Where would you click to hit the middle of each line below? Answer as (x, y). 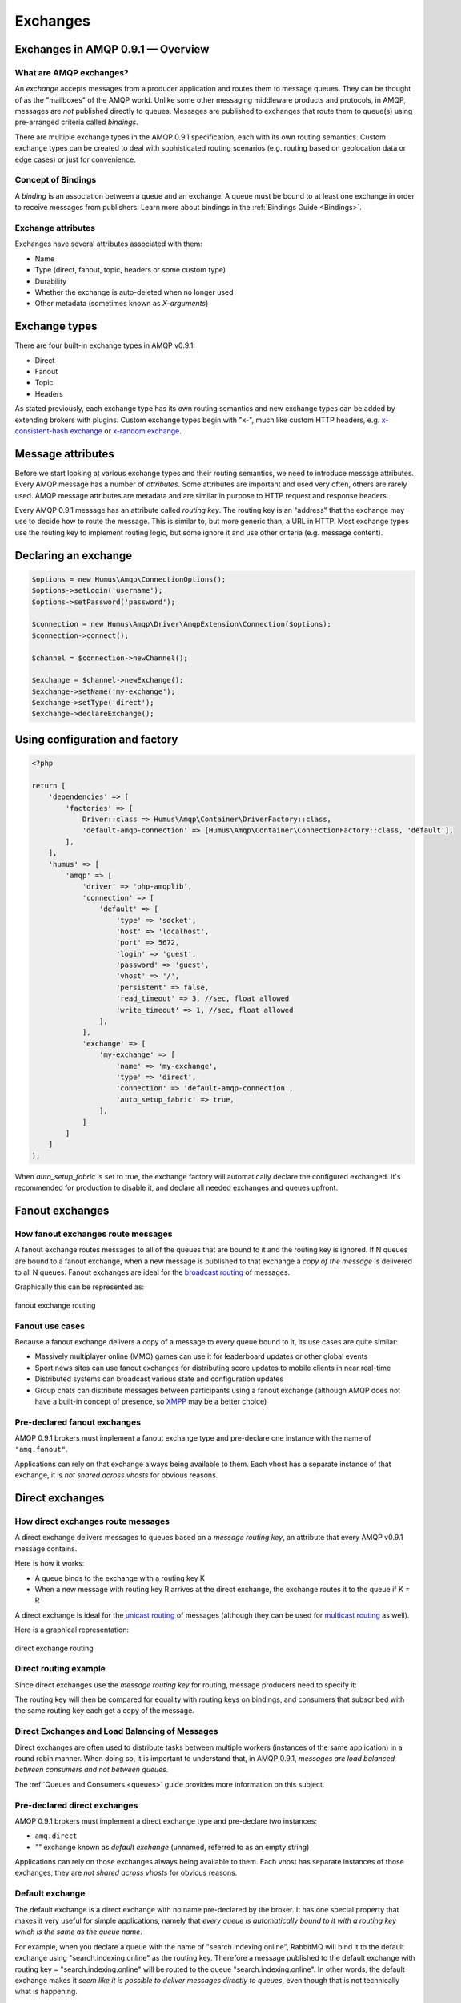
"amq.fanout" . (41, 1449)
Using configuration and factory (96, 739)
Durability (51, 281)
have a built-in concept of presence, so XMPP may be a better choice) (151, 1401)
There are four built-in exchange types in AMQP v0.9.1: (105, 345)
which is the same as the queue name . (79, 1932)
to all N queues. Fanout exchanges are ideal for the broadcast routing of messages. (152, 1272)
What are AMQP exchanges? (72, 72)
